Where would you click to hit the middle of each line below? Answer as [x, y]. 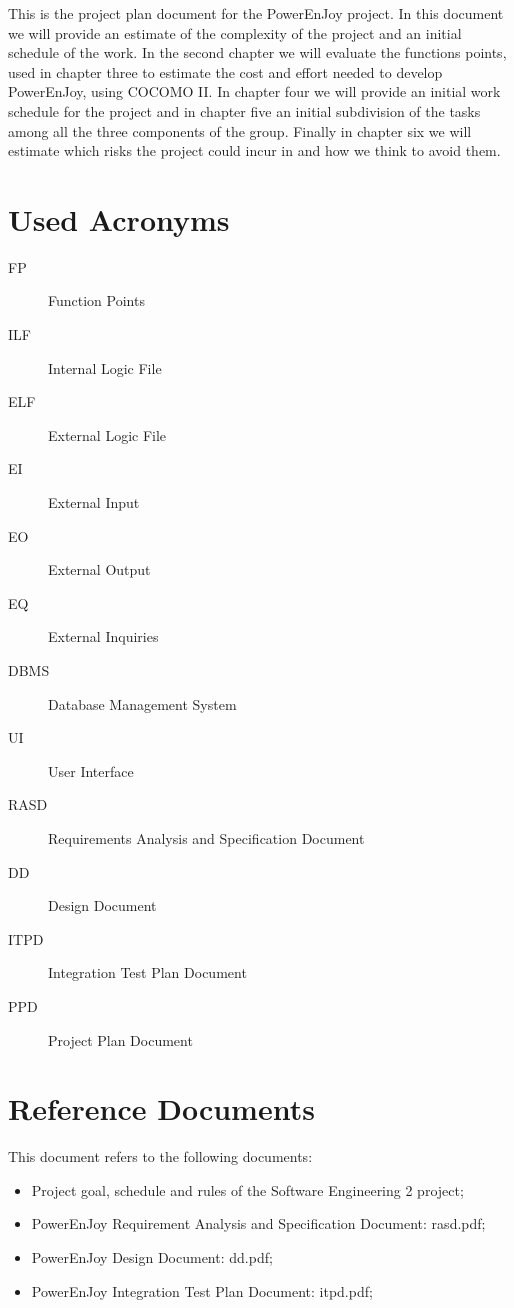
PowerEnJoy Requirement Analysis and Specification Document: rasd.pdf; [258, 1223]
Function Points [96, 300]
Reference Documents [161, 1108]
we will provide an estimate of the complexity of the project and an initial [235, 32]
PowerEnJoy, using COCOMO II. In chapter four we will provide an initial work [254, 91]
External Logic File [107, 434]
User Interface [91, 770]
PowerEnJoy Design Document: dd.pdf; [152, 1257]
